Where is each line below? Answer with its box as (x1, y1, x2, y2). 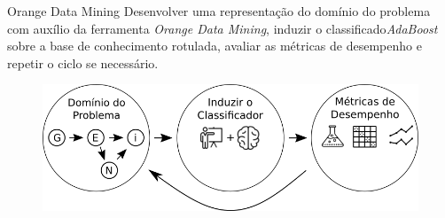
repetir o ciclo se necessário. (7, 53, 159, 72)
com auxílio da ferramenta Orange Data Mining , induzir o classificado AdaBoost (7, 19, 438, 37)
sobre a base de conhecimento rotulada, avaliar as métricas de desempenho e (7, 36, 422, 55)
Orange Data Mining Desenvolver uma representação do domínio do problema (7, 2, 431, 19)
